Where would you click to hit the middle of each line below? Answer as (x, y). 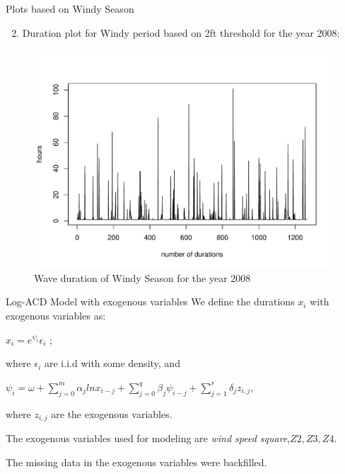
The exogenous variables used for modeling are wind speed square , (148, 438)
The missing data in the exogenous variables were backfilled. (136, 462)
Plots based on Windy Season (70, 9)
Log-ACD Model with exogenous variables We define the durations (150, 301)
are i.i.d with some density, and (112, 363)
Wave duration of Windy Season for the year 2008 (142, 277)
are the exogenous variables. (112, 413)
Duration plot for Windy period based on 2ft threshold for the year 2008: (181, 32)
